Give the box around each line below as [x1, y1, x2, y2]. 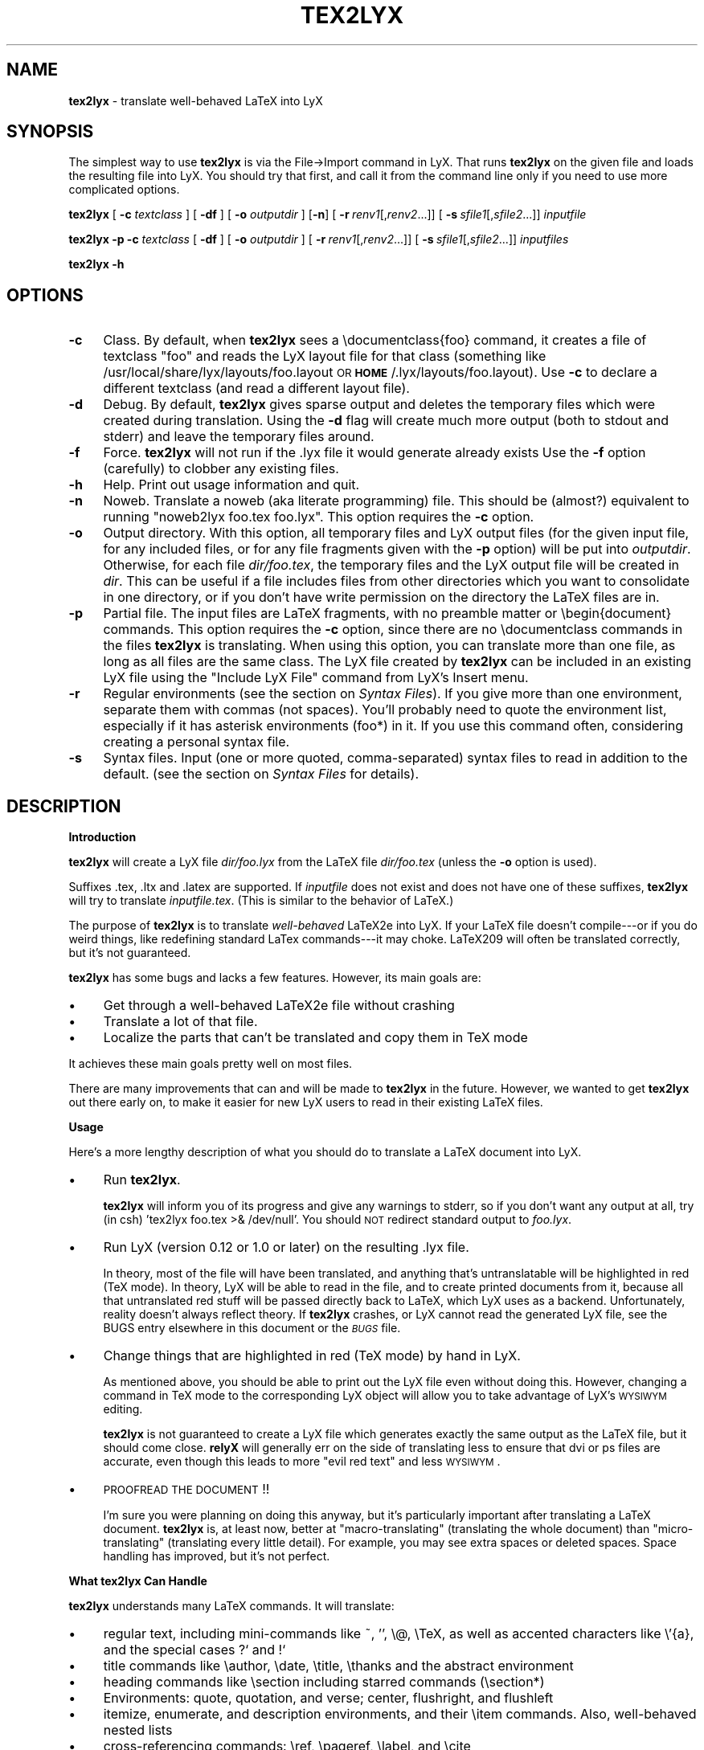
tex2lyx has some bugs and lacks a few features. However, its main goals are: [68, 971, 481, 985]
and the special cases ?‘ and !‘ [103, 1642, 286, 1658]
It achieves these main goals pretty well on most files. [68, 1057, 353, 1071]
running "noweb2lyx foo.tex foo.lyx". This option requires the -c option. [103, 509, 534, 525]
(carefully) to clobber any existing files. [103, 460, 339, 477]
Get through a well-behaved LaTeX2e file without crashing [103, 997, 455, 1014]
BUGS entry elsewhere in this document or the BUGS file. [103, 1321, 401, 1335]
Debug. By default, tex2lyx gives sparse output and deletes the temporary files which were [103, 396, 656, 413]
